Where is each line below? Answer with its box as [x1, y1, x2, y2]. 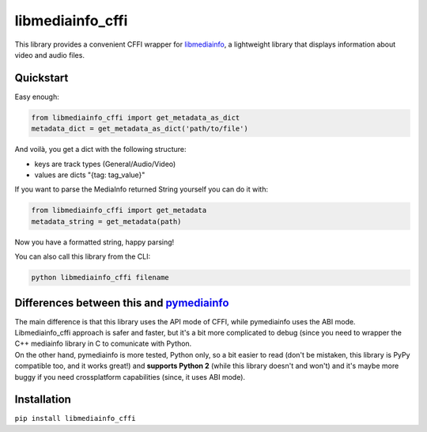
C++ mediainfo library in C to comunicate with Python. [14, 339, 192, 348]
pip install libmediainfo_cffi [14, 414, 136, 423]
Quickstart [14, 71, 69, 85]
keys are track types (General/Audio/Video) [34, 159, 176, 169]
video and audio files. [14, 50, 85, 59]
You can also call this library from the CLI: [14, 252, 150, 261]
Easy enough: [14, 92, 59, 101]
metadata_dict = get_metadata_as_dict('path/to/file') [31, 124, 248, 134]
